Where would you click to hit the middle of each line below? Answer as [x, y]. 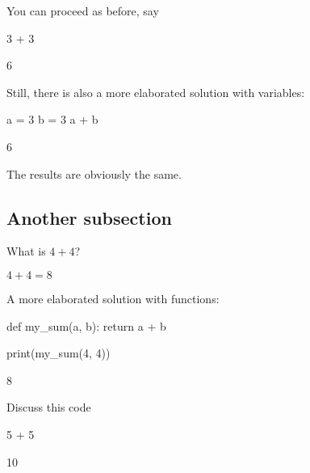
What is [26, 251]
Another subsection [89, 217]
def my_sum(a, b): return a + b [86, 325]
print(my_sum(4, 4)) [59, 353]
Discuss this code [49, 407]
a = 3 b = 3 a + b [52, 119]
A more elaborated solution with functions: [113, 298]
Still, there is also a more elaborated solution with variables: [156, 92]
